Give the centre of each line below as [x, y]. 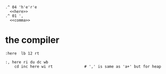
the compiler [32, 40]
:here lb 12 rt [22, 53]
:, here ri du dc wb [27, 62]
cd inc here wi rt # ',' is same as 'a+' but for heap [88, 66]
